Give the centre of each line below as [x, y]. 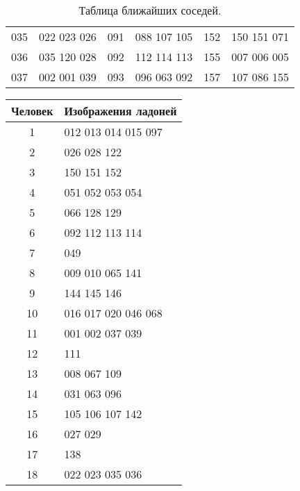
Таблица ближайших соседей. [150, 10]
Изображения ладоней [120, 111]
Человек [32, 111]
